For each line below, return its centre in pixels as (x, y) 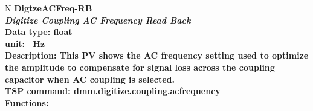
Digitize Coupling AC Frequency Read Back (98, 20)
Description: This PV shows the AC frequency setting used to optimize (157, 55)
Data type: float (39, 32)
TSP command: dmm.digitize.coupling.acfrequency (113, 91)
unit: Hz (25, 43)
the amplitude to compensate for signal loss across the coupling (140, 67)
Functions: (27, 102)
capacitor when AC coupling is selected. (90, 79)
